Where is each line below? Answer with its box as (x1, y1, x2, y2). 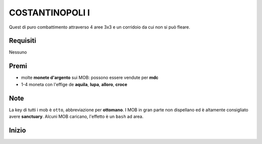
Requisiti (9, 37, 36, 45)
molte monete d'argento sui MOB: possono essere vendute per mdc (21, 75, 159, 81)
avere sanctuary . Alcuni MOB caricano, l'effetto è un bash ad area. (9, 114, 144, 119)
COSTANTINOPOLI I (9, 7, 90, 18)
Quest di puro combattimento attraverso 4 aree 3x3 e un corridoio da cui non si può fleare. (9, 24, 190, 30)
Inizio (9, 126, 26, 134)
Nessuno (9, 49, 27, 55)
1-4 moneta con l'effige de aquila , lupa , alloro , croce (21, 81, 128, 87)
